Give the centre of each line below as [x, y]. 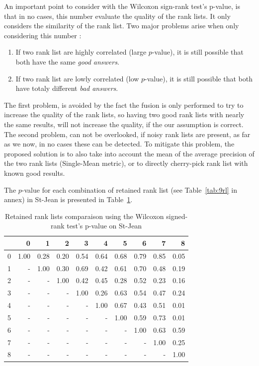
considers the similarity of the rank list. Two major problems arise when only [122, 26]
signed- [177, 216]
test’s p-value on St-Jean [104, 226]
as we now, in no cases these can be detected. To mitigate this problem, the [119, 144]
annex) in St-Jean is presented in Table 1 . [68, 199]
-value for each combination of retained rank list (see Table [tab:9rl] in [129, 189]
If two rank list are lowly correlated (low [77, 78]
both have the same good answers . [67, 61]
